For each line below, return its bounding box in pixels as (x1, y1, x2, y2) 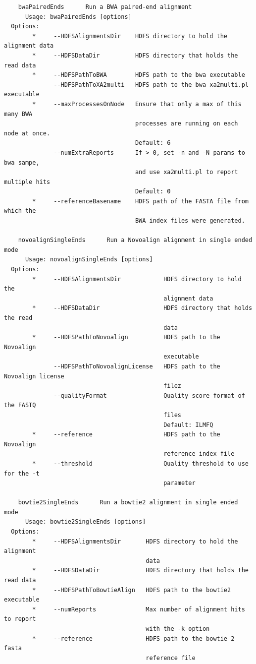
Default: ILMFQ (163, 421, 213, 428)
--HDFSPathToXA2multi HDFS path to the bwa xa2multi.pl (53, 81, 249, 88)
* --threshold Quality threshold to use (32, 460, 249, 467)
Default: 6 (135, 139, 171, 147)
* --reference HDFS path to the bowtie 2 (32, 635, 235, 642)
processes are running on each (135, 120, 238, 127)
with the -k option (146, 625, 210, 632)
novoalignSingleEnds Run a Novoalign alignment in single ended (18, 237, 253, 244)
